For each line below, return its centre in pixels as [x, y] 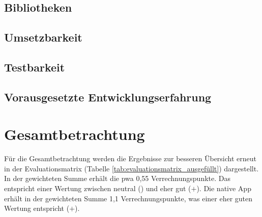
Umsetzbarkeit [43, 37]
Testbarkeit [35, 67]
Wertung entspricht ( [37, 208]
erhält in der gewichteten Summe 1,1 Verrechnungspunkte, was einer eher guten [128, 198]
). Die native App [224, 188]
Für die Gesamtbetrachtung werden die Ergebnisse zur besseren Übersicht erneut [130, 158]
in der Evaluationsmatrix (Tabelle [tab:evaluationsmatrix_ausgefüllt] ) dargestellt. [132, 168]
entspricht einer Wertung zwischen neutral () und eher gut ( [98, 188]
